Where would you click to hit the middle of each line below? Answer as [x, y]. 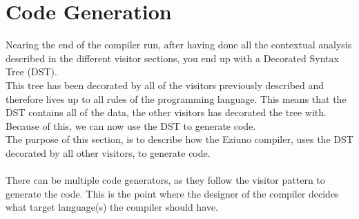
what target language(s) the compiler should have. [112, 207]
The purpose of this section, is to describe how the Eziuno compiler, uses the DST [179, 139]
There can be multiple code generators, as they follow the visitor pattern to [165, 180]
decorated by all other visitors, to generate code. [108, 152]
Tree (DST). [31, 72]
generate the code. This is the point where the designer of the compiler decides [172, 193]
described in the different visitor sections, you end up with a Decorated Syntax [172, 58]
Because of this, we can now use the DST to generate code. [131, 125]
